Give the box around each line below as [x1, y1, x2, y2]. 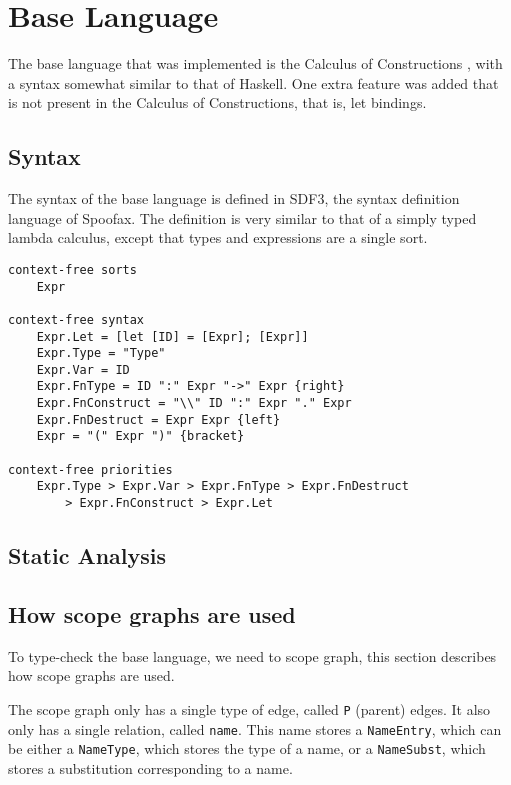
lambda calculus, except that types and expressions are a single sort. [8, 227, 428, 248]
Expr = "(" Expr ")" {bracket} [36, 429, 245, 444]
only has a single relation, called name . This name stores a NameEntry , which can [8, 718, 502, 739]
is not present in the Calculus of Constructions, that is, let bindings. [8, 92, 427, 113]
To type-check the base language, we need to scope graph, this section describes [8, 645, 497, 666]
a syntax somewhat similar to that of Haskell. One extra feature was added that [8, 72, 499, 93]
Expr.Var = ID [36, 362, 130, 377]
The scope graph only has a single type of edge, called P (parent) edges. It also [8, 698, 491, 719]
